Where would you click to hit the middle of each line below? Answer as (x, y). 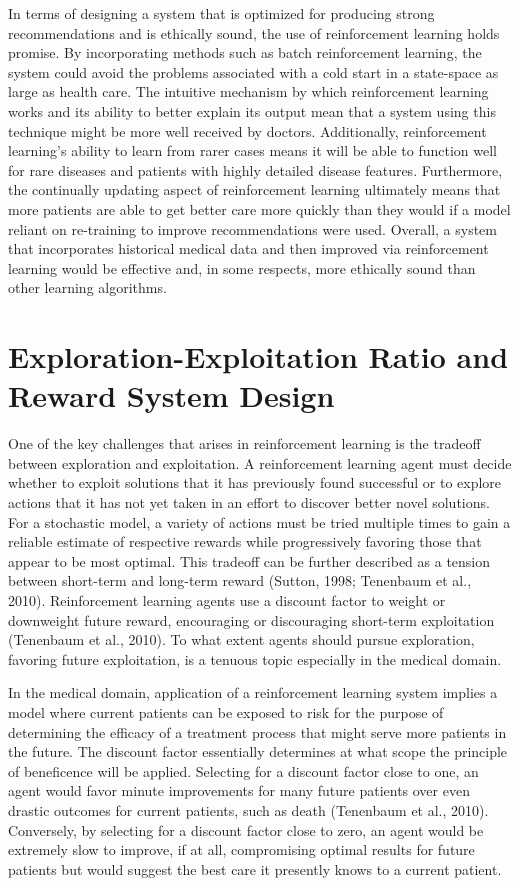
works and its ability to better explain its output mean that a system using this (252, 110)
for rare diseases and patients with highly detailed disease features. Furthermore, (255, 169)
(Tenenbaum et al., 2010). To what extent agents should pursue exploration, (241, 639)
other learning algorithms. (87, 287)
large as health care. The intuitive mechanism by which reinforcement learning (248, 91)
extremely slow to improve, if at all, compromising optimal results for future (241, 849)
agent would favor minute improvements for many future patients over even (239, 790)
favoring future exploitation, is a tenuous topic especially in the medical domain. (255, 658)
